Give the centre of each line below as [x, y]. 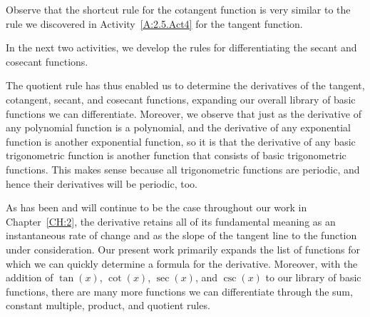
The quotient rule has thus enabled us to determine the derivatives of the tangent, [185, 85]
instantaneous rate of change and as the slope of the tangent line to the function [181, 235]
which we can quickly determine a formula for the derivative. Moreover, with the [182, 263]
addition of [30, 277]
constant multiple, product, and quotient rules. [108, 305]
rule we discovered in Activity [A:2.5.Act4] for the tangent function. [154, 23]
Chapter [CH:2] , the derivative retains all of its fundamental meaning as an [171, 221]
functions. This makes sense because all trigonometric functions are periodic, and [183, 169]
